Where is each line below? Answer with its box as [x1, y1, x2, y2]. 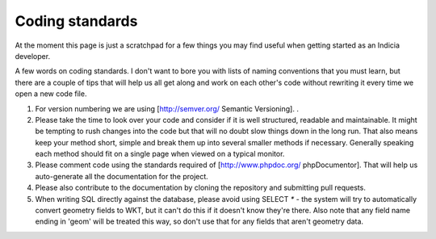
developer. [15, 51, 51, 61]
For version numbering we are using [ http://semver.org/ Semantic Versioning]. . [35, 103, 299, 113]
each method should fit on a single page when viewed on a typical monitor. [35, 149, 285, 159]
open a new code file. [15, 89, 87, 99]
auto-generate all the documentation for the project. [35, 171, 209, 181]
